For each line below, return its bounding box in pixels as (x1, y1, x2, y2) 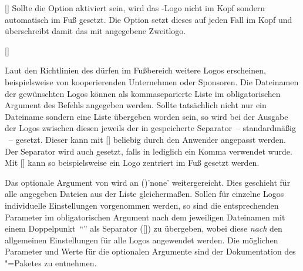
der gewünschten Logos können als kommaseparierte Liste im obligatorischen (5, 87, 281, 99)
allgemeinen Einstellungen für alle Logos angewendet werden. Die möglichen (5, 233, 278, 246)
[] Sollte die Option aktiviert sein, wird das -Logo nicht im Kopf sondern (5, 2, 265, 14)
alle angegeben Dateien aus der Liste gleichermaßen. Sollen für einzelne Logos (5, 188, 284, 200)
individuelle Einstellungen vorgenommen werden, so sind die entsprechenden (5, 199, 279, 211)
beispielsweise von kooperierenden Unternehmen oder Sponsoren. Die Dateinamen (5, 75, 299, 88)
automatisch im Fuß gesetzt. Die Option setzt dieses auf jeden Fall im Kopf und (5, 13, 292, 25)
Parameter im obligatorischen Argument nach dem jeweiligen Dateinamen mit (5, 210, 285, 223)
